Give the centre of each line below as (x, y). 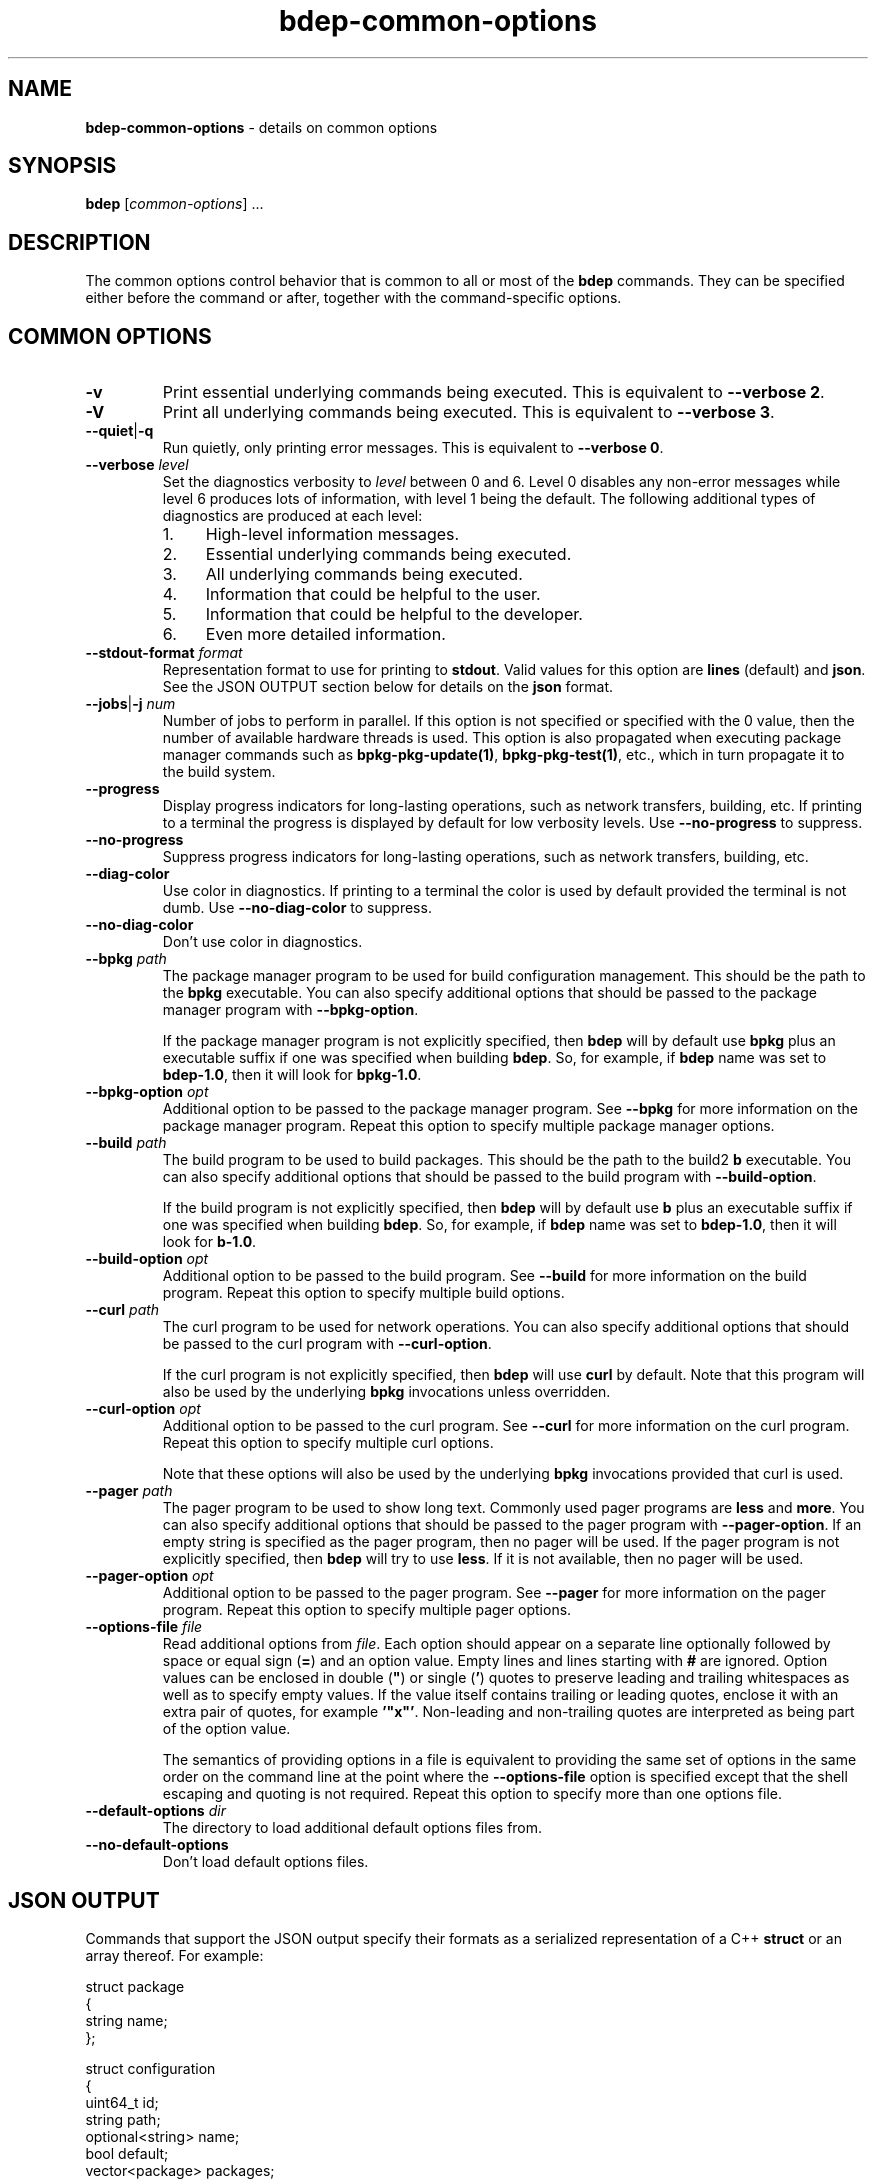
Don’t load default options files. (265, 1862)
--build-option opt (147, 1259)
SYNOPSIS (62, 166)
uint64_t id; (122, 2102)
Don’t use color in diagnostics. (262, 942)
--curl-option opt (143, 1409)
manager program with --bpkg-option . (290, 1010)
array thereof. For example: (174, 1955)
